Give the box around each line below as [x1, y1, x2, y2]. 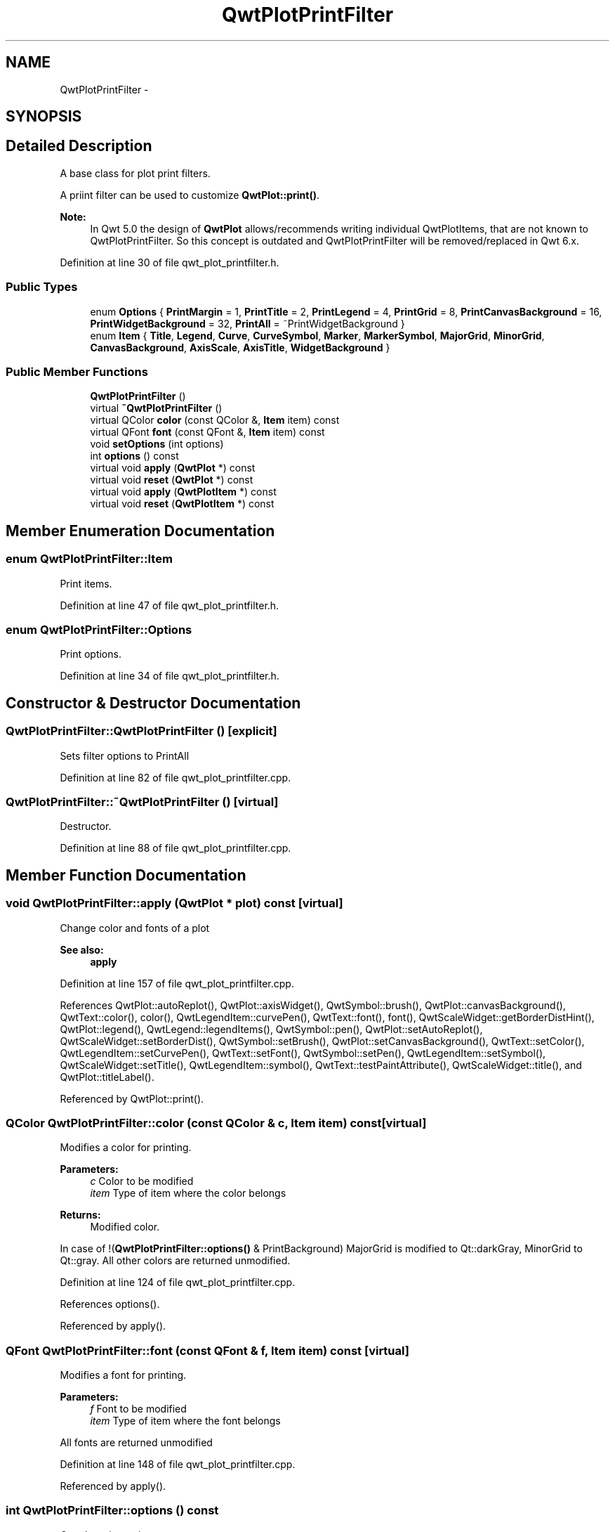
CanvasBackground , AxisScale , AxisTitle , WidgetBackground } [90, 341, 390, 353]
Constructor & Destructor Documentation [6, 694, 301, 712]
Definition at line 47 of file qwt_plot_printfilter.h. [60, 599, 279, 611]
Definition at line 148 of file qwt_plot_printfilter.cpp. [60, 1458, 296, 1471]
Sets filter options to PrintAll [60, 749, 190, 762]
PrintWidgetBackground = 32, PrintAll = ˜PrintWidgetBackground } [90, 317, 405, 330]
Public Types [6, 280, 78, 294]
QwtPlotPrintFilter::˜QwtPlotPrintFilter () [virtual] [6, 794, 279, 809]
